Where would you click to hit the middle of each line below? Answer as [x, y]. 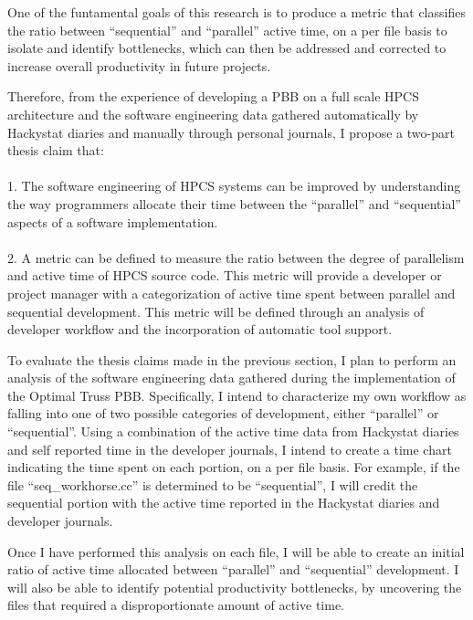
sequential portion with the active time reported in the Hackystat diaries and [224, 503]
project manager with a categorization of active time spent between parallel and [231, 293]
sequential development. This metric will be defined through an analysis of [216, 311]
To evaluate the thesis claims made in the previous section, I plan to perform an [232, 359]
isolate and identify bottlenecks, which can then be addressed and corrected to [227, 48]
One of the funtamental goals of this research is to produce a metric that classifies [236, 12]
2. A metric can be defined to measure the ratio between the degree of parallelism [236, 257]
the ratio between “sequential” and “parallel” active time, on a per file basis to [227, 30]
